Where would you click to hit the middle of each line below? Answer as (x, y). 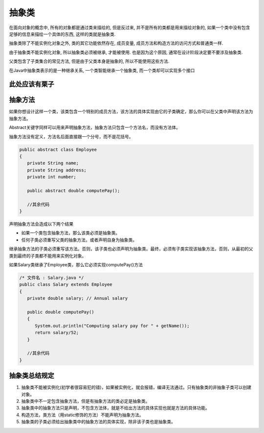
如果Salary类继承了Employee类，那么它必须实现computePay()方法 (76, 265)
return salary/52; (57, 333)
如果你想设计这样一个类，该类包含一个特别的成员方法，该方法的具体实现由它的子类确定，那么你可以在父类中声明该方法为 (131, 112)
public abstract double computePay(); (74, 191)
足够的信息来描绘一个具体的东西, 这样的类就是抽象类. (62, 34)
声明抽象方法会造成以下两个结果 (41, 224)
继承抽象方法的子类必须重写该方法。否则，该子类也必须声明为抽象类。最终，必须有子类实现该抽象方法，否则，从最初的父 (131, 249)
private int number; (52, 177)
